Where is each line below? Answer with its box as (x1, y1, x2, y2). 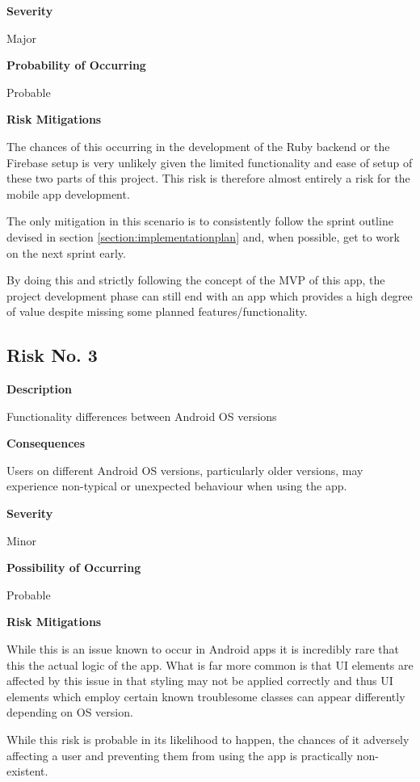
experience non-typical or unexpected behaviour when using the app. (6, 477, 347, 494)
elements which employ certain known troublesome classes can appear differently (6, 687, 405, 704)
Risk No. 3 (6, 343, 98, 368)
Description (6, 380, 73, 397)
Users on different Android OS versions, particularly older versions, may (6, 461, 363, 478)
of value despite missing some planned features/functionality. (6, 303, 308, 320)
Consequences (6, 435, 86, 452)
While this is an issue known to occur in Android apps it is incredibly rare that (6, 641, 400, 658)
